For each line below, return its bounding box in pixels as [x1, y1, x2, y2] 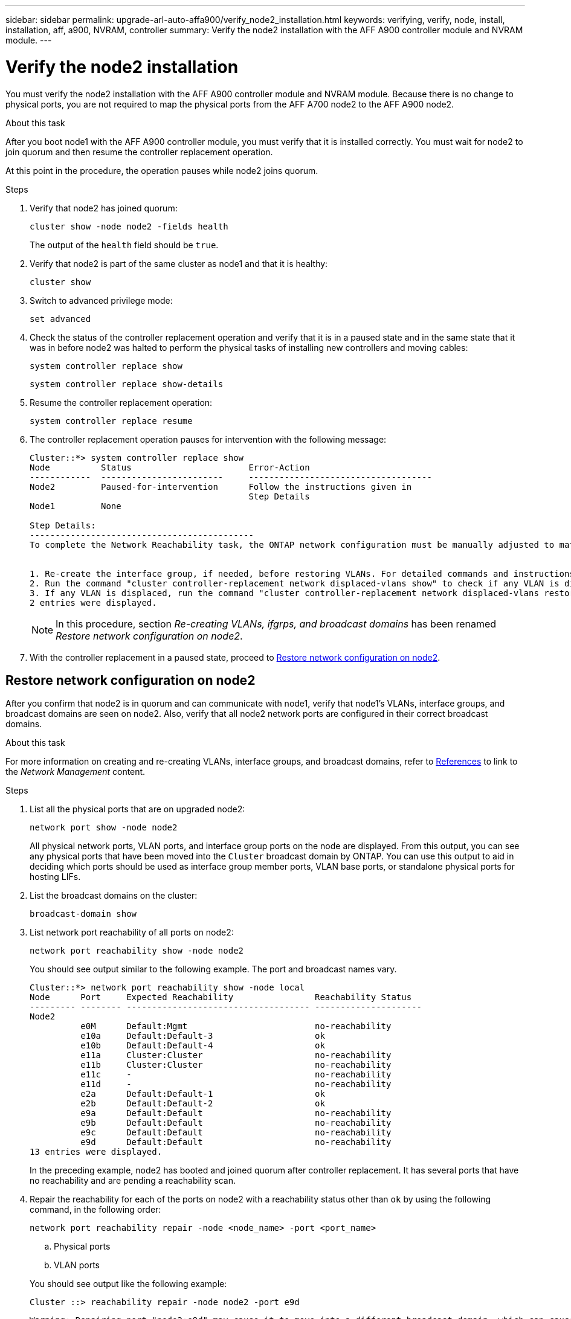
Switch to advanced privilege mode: [30, 295, 173, 306]
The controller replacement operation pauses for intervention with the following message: [30, 434, 387, 444]
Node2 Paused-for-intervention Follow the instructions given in [30, 481, 412, 492]
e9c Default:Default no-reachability [80, 1128, 392, 1138]
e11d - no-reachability [80, 1079, 392, 1090]
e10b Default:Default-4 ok [80, 1041, 325, 1051]
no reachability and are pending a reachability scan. [30, 1175, 236, 1186]
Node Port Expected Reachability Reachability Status [30, 992, 412, 1003]
